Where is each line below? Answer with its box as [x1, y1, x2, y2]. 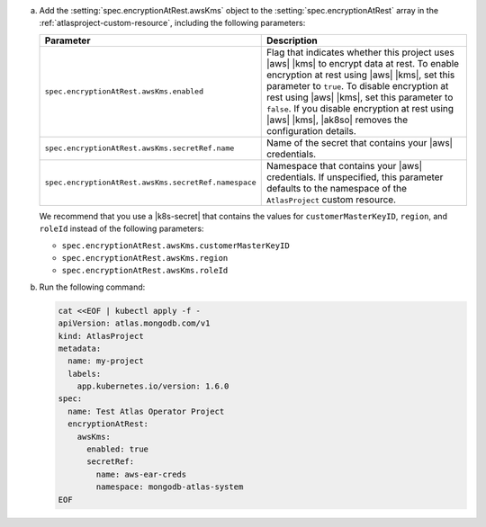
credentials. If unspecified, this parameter [265, 171, 444, 183]
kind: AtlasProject [58, 331, 144, 341]
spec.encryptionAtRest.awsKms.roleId [61, 265, 229, 276]
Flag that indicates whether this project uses [265, 46, 454, 58]
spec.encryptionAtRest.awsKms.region [61, 253, 229, 263]
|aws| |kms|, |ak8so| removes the [265, 113, 409, 126]
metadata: [58, 343, 102, 353]
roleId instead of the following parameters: [39, 223, 204, 234]
